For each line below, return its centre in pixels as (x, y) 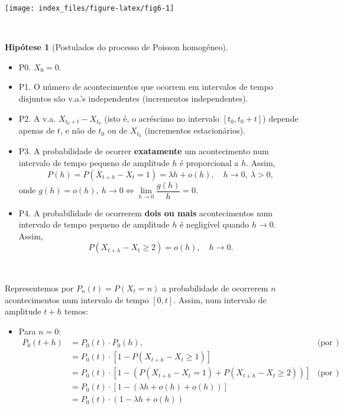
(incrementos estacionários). (195, 130)
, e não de (78, 130)
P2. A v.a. (37, 118)
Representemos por (39, 288)
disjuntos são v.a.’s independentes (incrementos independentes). (133, 98)
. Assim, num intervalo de (220, 299)
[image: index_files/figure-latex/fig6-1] (90, 8)
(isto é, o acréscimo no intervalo (162, 118)
